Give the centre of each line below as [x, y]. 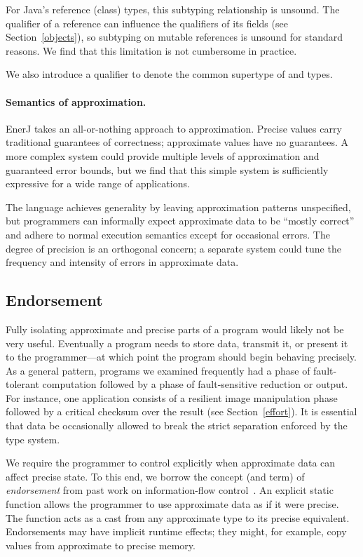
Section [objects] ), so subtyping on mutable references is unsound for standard [174, 37]
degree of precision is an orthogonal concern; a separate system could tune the [173, 248]
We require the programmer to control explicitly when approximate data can [171, 463]
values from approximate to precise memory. [101, 545]
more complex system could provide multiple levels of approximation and [163, 155]
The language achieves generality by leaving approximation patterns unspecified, [178, 207]
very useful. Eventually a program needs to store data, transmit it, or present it [177, 343]
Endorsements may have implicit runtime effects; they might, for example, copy [176, 531]
